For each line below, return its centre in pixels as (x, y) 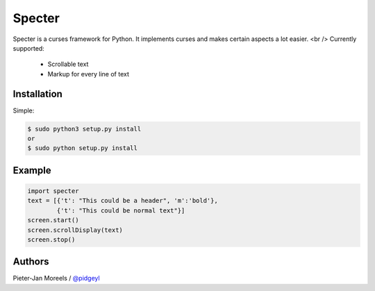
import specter (53, 191)
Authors (31, 261)
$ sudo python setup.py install (83, 148)
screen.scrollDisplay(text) (75, 230)
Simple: (24, 110)
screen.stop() (51, 239)
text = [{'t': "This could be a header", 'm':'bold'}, (123, 201)
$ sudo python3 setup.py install (84, 129)
